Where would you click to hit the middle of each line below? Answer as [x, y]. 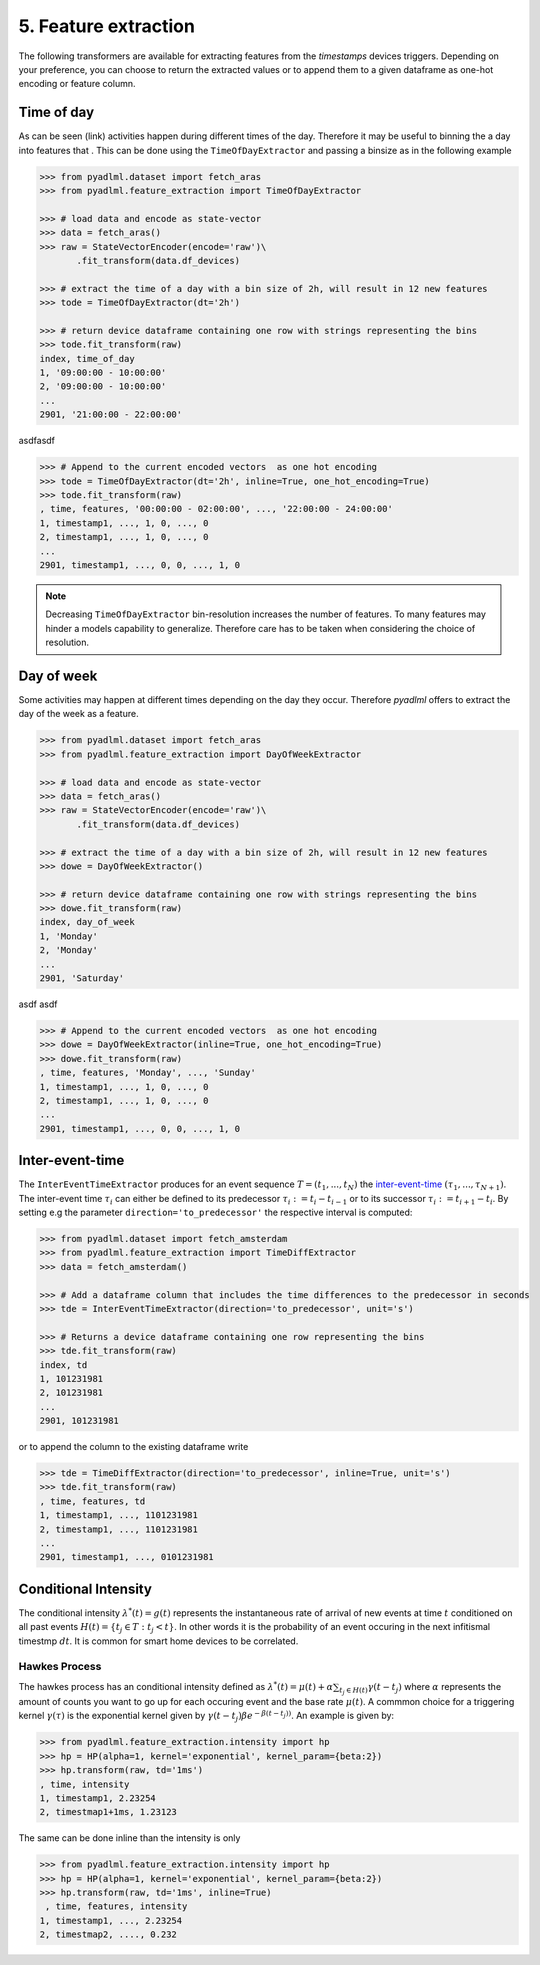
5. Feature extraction [106, 26]
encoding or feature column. [77, 84]
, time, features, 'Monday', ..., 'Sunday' [148, 1073]
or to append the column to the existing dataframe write [133, 1447]
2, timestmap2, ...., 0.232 [108, 1934]
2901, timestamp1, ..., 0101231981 [126, 1557]
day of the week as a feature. [78, 714]
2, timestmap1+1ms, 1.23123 [108, 1812]
